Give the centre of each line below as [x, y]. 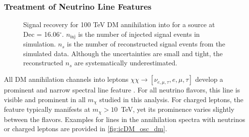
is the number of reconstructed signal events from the [146, 44]
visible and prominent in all [45, 99]
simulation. [40, 44]
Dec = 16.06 [42, 34]
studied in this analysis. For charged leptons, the [171, 99]
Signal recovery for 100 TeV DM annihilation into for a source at [119, 24]
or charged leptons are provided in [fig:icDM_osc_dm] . [86, 129]
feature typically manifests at [47, 109]
